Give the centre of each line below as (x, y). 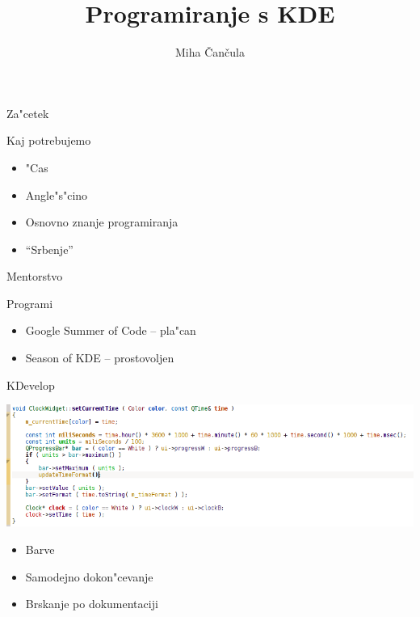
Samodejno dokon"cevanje (89, 576)
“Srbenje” (49, 249)
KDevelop (31, 385)
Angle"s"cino (57, 194)
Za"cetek (28, 113)
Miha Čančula (210, 52)
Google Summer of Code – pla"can (111, 330)
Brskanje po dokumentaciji (92, 604)
